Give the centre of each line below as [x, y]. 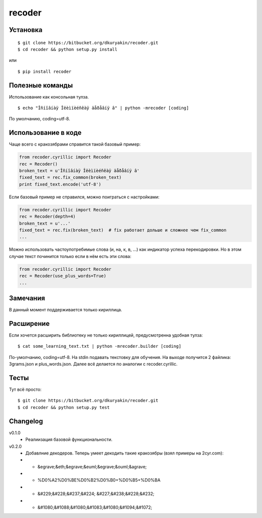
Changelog [26, 421]
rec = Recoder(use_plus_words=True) [63, 276]
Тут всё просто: [25, 389]
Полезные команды [41, 85]
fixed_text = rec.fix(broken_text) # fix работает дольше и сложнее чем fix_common [123, 230]
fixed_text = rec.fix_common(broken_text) [70, 178]
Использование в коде [45, 133]
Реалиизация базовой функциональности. [69, 439]
